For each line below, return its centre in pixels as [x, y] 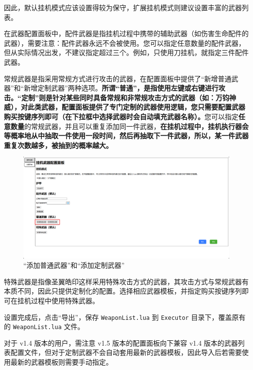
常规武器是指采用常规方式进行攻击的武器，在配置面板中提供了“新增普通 [118, 78]
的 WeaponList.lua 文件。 [44, 326]
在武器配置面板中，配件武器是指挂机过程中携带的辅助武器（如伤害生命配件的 [126, 33]
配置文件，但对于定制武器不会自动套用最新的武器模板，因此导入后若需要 [126, 352]
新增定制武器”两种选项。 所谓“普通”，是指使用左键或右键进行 [121, 88]
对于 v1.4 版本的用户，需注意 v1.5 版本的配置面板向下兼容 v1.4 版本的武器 [121, 342]
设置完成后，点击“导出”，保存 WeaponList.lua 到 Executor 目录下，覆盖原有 [125, 317]
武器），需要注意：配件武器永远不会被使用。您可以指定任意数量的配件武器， [125, 43]
